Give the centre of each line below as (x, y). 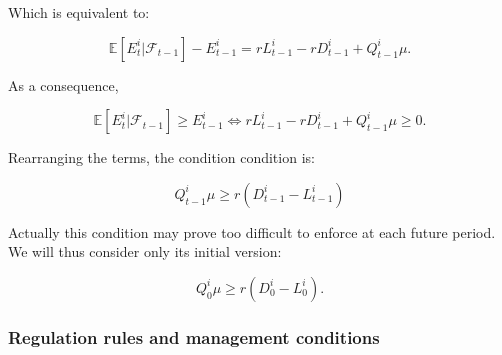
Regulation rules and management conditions (194, 336)
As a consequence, (63, 84)
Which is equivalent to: (79, 12)
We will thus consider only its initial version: (145, 251)
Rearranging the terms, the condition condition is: (161, 157)
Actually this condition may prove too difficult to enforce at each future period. (252, 231)
